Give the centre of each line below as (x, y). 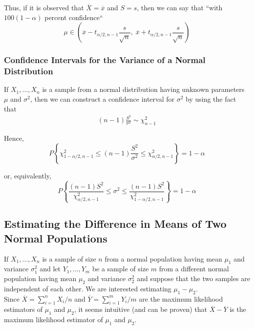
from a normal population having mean (163, 258)
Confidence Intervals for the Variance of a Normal (105, 60)
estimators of (23, 309)
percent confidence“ (74, 17)
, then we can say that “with (180, 7)
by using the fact (211, 99)
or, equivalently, (28, 175)
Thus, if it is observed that (44, 7)
